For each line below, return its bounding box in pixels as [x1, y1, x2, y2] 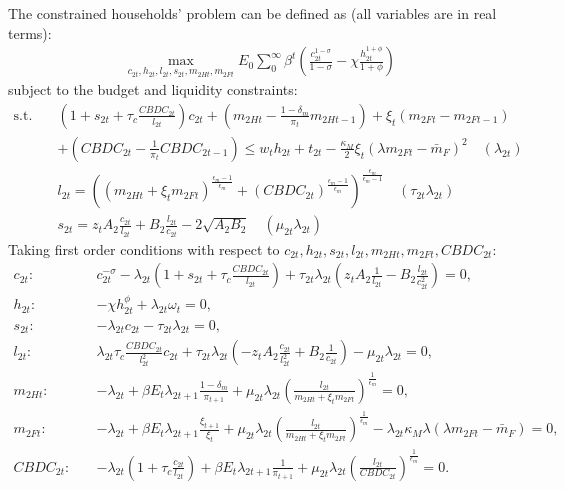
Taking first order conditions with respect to [8, 238, 280, 259]
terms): [8, 22, 52, 43]
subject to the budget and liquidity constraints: [8, 79, 298, 100]
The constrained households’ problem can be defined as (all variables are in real [8, 3, 497, 23]
